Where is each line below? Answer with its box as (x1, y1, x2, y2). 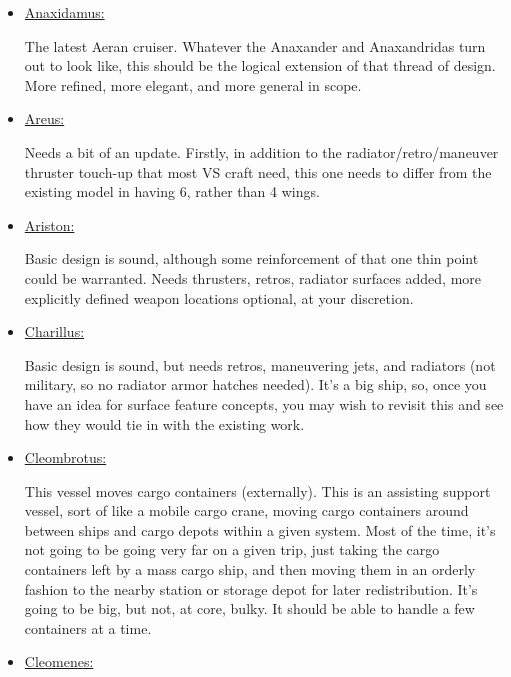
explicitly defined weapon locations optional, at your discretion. (24, 287, 414, 308)
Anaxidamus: (24, 2, 105, 22)
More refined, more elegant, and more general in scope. (24, 74, 362, 95)
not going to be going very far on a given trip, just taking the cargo (24, 539, 440, 560)
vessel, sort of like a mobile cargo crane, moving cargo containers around (24, 500, 469, 521)
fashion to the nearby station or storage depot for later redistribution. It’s (24, 578, 478, 599)
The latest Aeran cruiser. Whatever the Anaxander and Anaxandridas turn (24, 35, 486, 56)
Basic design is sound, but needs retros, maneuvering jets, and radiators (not (24, 354, 496, 375)
